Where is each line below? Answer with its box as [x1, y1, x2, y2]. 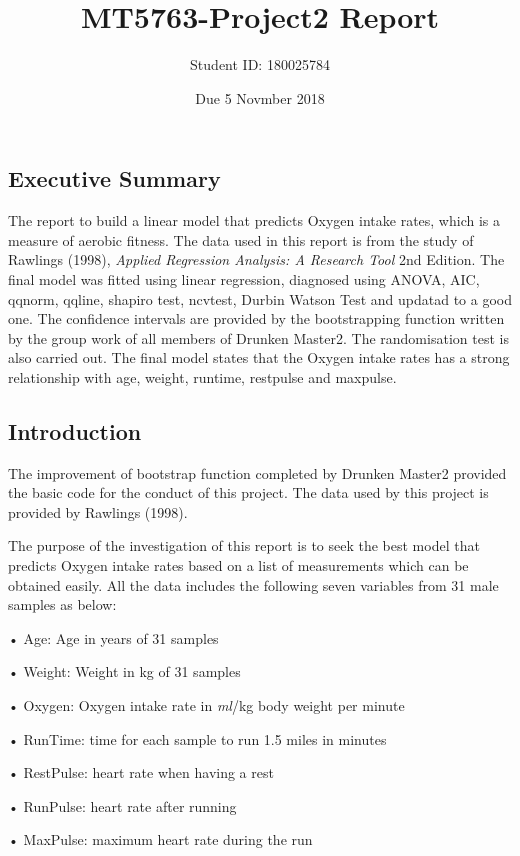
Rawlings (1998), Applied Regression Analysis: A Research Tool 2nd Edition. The [8, 249, 505, 270]
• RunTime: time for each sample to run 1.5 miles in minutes [8, 728, 387, 749]
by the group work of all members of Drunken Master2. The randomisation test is [8, 327, 509, 348]
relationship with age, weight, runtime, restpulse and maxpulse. [8, 366, 397, 387]
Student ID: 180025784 [190, 54, 330, 75]
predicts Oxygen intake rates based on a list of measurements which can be [8, 555, 469, 576]
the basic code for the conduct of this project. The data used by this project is [8, 482, 489, 503]
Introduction [8, 415, 142, 446]
